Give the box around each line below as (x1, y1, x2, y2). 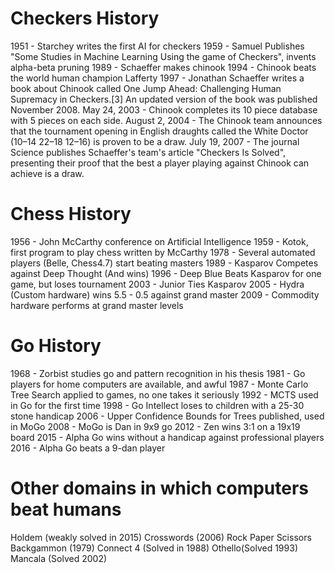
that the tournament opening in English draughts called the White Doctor (10, 125, 309, 137)
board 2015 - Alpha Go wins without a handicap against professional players (10, 431, 325, 443)
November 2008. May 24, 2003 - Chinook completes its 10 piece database (10, 103, 318, 116)
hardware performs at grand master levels (10, 299, 184, 311)
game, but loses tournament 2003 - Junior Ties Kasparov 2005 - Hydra (10, 278, 305, 290)
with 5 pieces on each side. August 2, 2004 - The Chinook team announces (10, 114, 323, 126)
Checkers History (10, 7, 160, 30)
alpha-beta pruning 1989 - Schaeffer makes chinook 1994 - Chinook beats (10, 61, 317, 73)
